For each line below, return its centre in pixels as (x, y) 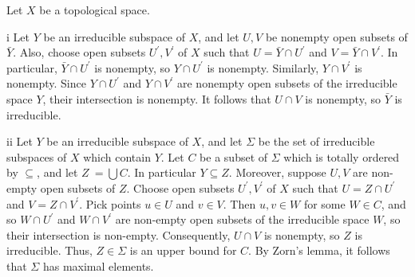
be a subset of (234, 156)
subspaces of (37, 156)
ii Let (20, 141)
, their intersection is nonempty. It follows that (157, 98)
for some (324, 203)
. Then (239, 203)
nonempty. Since (46, 83)
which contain (117, 156)
